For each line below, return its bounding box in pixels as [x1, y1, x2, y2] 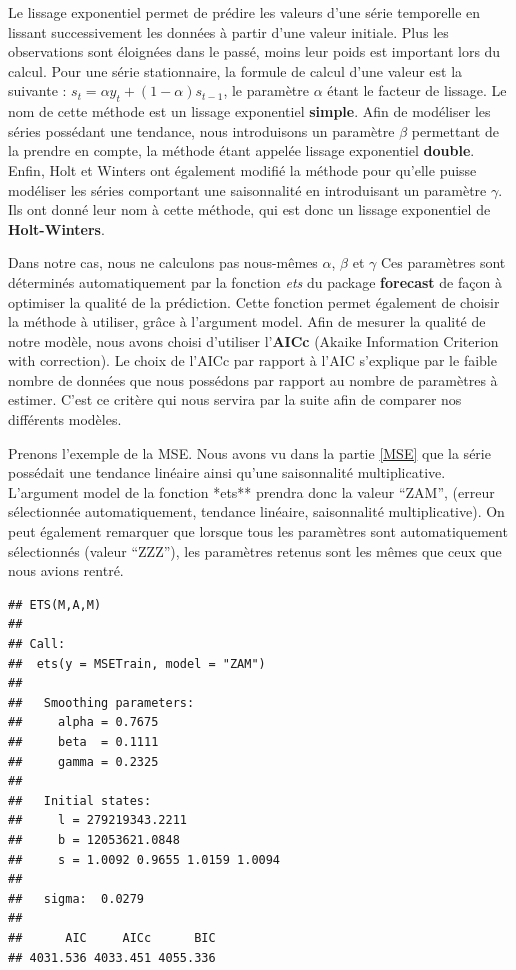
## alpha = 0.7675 [8, 715, 159, 730]
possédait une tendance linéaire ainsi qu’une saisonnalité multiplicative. [8, 462, 446, 483]
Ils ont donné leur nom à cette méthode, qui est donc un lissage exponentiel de [8, 199, 491, 220]
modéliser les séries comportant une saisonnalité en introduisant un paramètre [8, 179, 487, 200]
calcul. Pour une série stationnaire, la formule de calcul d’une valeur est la [8, 60, 463, 81]
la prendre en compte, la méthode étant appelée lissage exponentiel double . [8, 140, 475, 161]
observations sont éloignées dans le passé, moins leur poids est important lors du [8, 41, 501, 62]
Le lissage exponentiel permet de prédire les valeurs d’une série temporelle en [8, 2, 481, 22]
